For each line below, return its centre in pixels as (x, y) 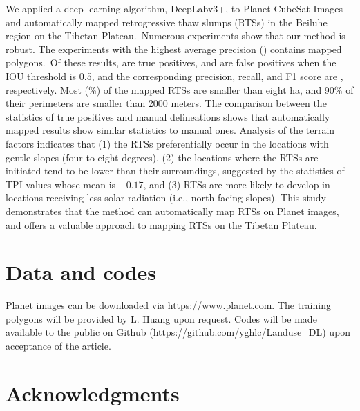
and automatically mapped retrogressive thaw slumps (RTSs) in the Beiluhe (167, 22)
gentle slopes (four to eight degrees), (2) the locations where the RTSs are (162, 157)
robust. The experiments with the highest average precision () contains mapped (174, 49)
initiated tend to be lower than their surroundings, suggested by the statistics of (175, 171)
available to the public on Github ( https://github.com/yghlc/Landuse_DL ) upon (178, 332)
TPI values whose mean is (61, 184)
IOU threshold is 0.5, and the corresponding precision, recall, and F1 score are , (174, 76)
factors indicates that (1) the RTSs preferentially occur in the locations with (167, 143)
